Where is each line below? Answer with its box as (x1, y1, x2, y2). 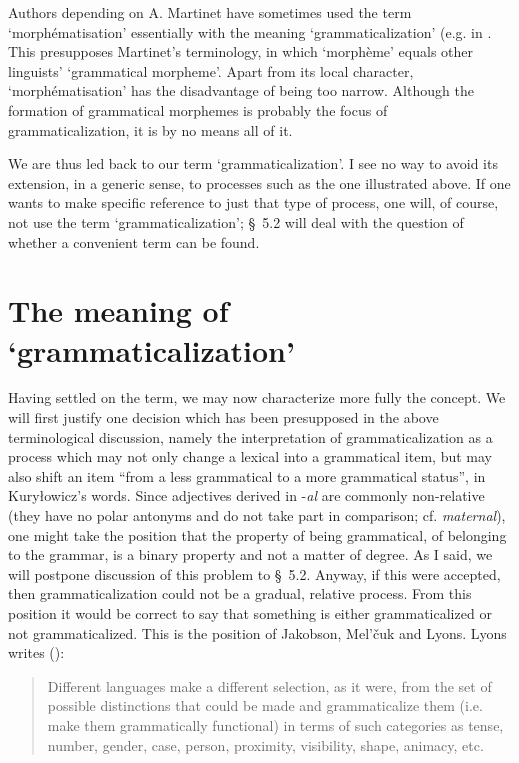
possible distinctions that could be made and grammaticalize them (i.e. (47, 695, 483, 716)
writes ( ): (8, 642, 65, 663)
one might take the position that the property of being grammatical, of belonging (8, 524, 507, 545)
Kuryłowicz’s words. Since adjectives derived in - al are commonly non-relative (8, 485, 485, 506)
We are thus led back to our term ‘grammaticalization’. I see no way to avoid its (8, 153, 498, 174)
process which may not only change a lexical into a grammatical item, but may (8, 446, 492, 467)
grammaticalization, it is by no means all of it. (8, 119, 293, 140)
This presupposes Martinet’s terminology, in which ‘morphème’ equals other (8, 41, 474, 62)
